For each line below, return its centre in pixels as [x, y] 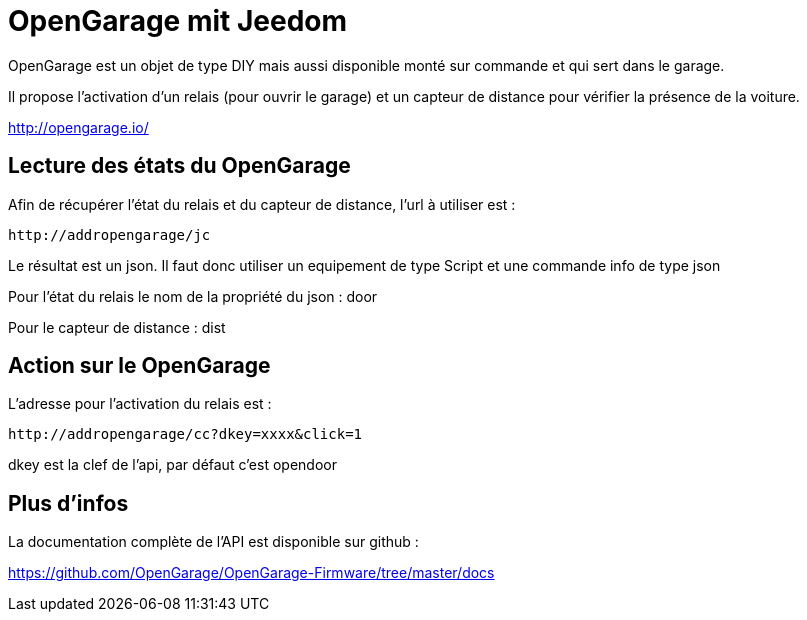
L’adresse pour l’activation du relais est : [140, 404]
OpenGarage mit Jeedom [178, 21]
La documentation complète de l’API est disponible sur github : [213, 542]
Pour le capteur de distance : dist [117, 327]
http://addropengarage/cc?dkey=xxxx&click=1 [185, 434]
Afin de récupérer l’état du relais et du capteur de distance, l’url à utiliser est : [262, 204]
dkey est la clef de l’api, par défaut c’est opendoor [172, 465]
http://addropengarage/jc [109, 234]
